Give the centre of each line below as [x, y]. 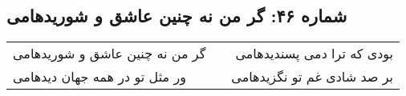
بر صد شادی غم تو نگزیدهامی [313, 77]
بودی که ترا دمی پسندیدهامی [315, 54]
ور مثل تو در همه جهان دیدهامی [99, 77]
